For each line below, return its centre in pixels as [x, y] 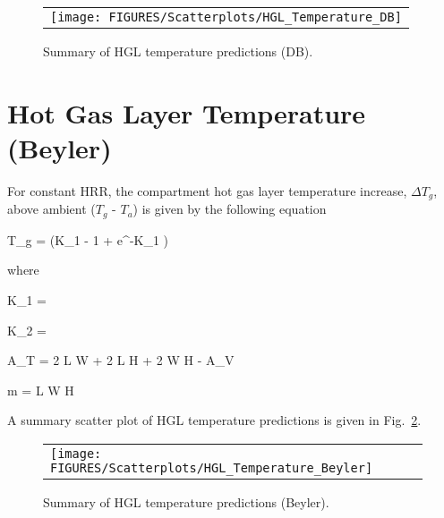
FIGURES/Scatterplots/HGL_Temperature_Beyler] [212, 467]
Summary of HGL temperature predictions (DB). [178, 51]
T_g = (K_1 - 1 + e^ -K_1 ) [88, 239]
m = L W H [41, 390]
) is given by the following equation [230, 209]
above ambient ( [51, 209]
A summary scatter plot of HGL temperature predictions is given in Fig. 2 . [214, 420]
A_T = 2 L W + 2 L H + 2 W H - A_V [121, 360]
